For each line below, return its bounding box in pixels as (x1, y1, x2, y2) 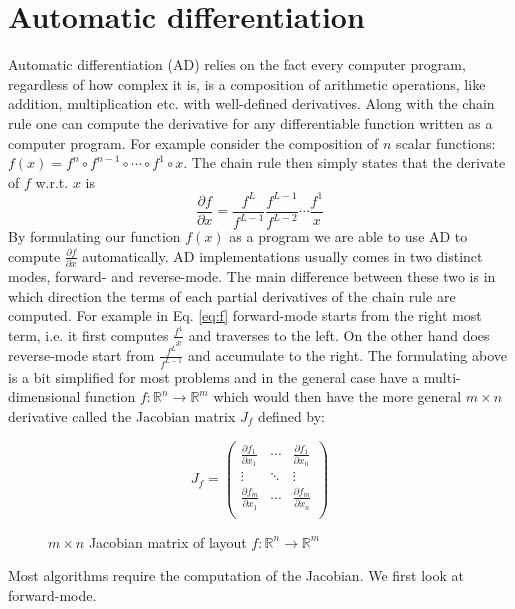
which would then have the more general (213, 386, 462, 407)
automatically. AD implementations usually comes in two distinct (82, 245, 483, 266)
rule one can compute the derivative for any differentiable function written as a (8, 112, 493, 133)
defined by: (258, 405, 326, 426)
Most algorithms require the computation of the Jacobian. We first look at (8, 565, 464, 586)
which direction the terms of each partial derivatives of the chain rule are (8, 285, 456, 306)
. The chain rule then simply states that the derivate (183, 152, 506, 173)
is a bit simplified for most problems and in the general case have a (8, 366, 420, 387)
